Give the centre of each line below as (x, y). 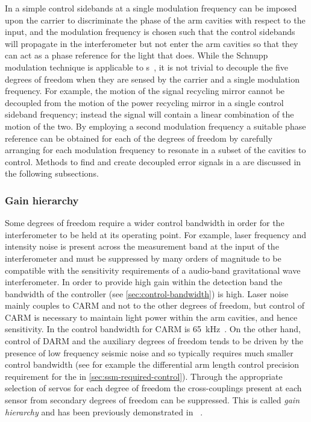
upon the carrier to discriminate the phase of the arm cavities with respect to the (155, 20)
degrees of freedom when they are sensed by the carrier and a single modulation (152, 79)
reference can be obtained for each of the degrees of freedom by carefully (139, 138)
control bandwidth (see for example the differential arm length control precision (152, 364)
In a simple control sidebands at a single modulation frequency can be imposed (151, 8)
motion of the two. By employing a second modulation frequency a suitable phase (155, 126)
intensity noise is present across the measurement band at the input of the (142, 246)
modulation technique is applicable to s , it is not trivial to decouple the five (147, 67)
